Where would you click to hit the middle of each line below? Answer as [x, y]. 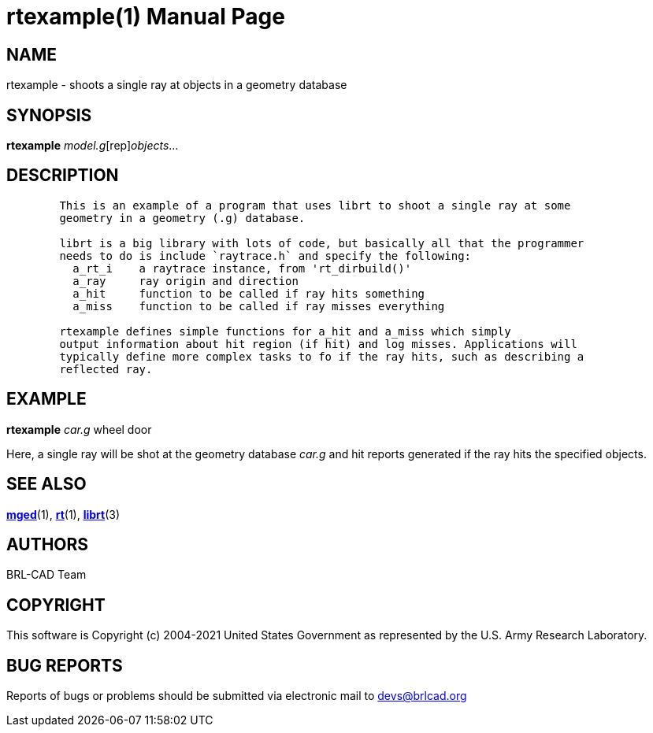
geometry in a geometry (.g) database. [182, 218]
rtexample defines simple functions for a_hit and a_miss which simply [285, 331]
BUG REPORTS [65, 665]
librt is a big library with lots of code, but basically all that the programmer [322, 243]
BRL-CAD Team [46, 575]
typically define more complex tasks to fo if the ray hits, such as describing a [322, 356]
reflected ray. [106, 369]
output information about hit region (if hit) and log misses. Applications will [318, 344]
